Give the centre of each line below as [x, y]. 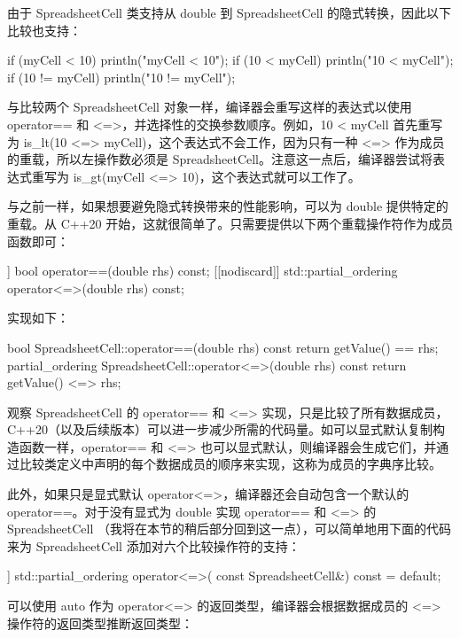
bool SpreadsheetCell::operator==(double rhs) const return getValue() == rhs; [223, 347]
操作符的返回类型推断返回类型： [100, 622]
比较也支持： [44, 30]
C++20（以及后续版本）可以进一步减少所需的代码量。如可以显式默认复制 [220, 429]
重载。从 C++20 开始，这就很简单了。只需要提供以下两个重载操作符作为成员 [230, 223]
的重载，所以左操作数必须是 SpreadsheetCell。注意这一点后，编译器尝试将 [220, 159]
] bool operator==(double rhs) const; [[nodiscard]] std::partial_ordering [203, 271]
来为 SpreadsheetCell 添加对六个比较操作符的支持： [154, 545]
